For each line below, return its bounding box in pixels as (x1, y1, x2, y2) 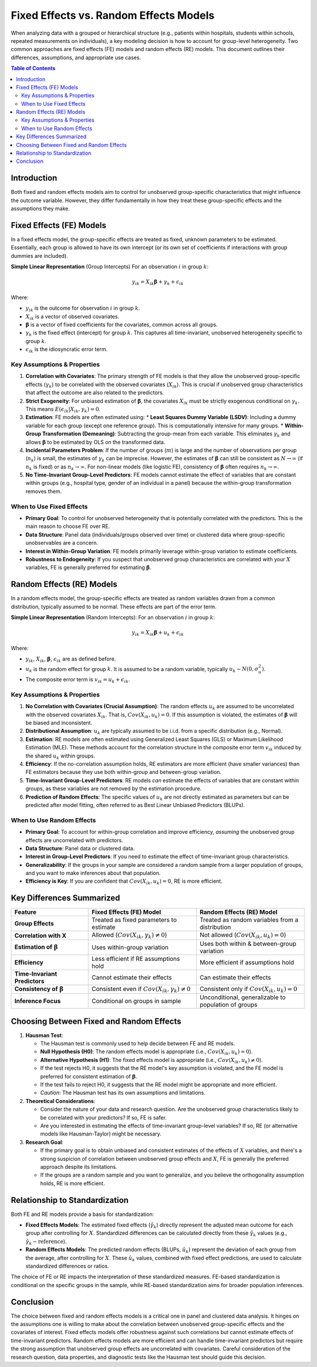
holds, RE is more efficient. (40, 1180, 105, 1187)
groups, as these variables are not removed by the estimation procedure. (25, 785, 202, 792)
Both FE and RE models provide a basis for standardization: (11, 1211, 154, 1218)
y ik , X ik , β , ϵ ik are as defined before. (25, 655, 116, 664)
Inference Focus (14, 997, 61, 1005)
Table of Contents (11, 65, 56, 72)
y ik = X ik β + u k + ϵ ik (131, 629, 184, 638)
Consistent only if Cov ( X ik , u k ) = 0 (200, 984, 298, 994)
